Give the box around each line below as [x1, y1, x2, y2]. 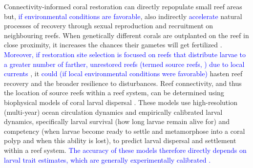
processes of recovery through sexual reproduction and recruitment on [4, 21, 213, 31]
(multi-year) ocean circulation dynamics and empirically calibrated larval [4, 106, 223, 117]
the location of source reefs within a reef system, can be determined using [4, 87, 224, 98]
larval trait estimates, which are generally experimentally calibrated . [4, 154, 211, 165]
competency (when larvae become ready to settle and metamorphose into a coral [4, 126, 245, 136]
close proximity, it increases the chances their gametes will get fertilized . [4, 40, 222, 50]
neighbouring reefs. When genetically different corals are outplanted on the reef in [4, 30, 249, 40]
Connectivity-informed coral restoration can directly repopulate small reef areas [4, 1, 242, 11]
